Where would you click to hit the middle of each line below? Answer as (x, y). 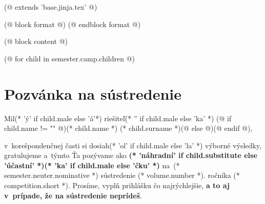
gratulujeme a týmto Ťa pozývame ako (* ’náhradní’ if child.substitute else (131, 155)
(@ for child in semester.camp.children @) (69, 58)
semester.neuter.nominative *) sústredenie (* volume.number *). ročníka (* (122, 175)
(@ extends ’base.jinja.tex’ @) (51, 7)
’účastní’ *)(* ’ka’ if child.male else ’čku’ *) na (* (92, 165)
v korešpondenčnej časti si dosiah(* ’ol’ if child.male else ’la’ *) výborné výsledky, (133, 145)
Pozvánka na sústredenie (93, 93)
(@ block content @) (36, 41)
